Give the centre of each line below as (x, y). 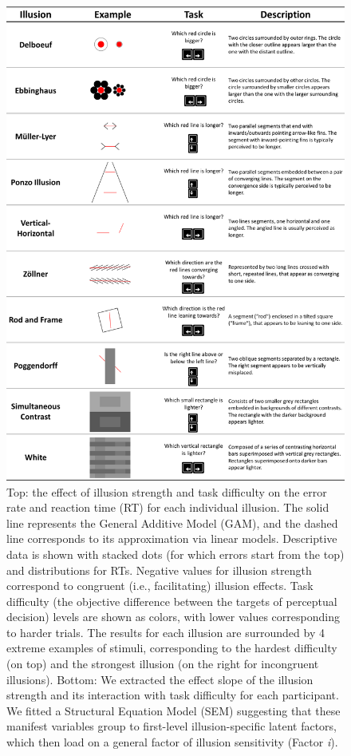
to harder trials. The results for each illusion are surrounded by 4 (166, 632)
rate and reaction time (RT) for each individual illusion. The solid (168, 507)
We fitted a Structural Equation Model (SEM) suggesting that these (174, 710)
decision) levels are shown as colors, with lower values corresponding (173, 617)
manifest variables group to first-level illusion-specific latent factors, (172, 726)
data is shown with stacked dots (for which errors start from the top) (175, 554)
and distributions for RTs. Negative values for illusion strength (159, 570)
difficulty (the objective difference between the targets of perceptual (172, 601)
